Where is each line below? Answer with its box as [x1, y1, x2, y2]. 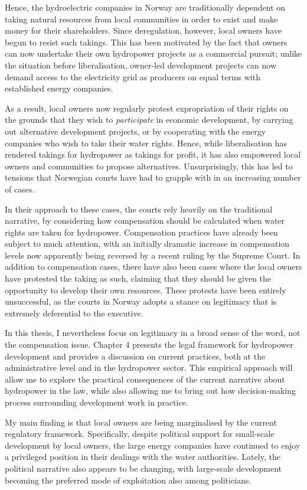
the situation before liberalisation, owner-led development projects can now [5, 58, 277, 71]
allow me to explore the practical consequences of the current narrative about [5, 373, 285, 385]
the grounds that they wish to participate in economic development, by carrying [5, 113, 293, 126]
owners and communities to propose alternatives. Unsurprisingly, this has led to [5, 159, 293, 172]
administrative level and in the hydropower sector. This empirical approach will [5, 361, 293, 374]
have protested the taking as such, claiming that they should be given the [5, 272, 272, 285]
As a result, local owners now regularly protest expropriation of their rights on [5, 102, 289, 114]
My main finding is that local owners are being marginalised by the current [5, 416, 277, 428]
